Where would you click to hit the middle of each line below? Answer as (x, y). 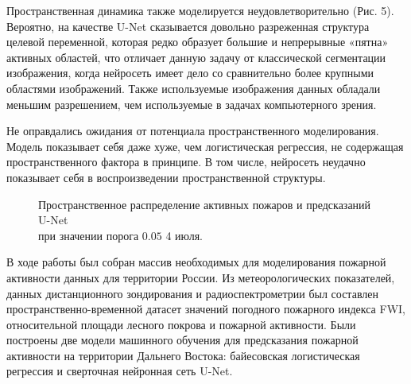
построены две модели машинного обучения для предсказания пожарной (182, 340)
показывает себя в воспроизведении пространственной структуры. (166, 177)
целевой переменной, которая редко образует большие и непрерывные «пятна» (198, 42)
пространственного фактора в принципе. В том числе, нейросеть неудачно (186, 162)
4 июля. (184, 235)
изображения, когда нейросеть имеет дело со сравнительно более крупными (190, 73)
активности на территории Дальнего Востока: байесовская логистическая (183, 355)
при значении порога (89, 235)
